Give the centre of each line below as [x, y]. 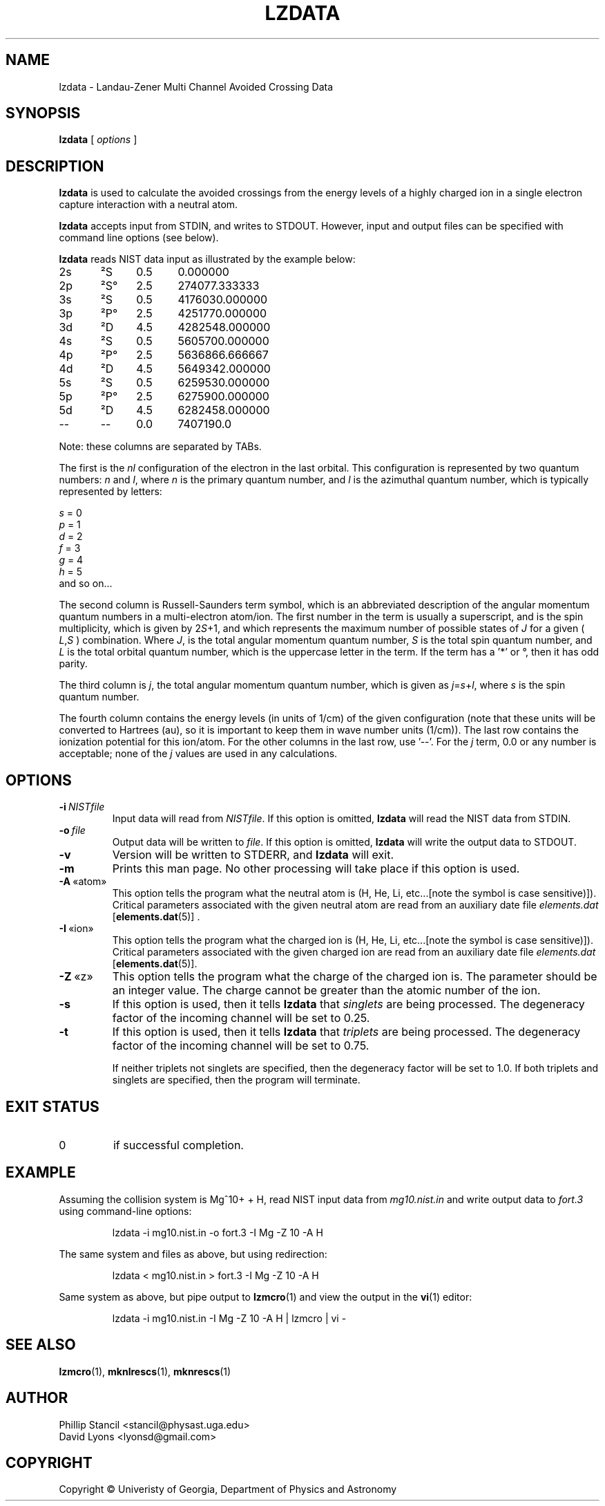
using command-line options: [125, 1211]
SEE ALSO [41, 1345]
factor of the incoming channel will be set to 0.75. [241, 1046]
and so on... [86, 584]
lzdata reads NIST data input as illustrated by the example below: [207, 259]
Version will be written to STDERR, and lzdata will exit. [253, 855]
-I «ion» [76, 929]
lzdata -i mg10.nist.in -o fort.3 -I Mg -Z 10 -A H [218, 1232]
